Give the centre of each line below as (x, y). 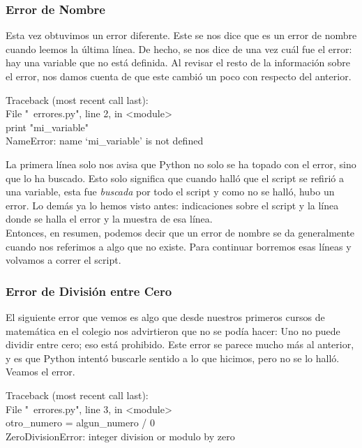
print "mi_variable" (47, 127)
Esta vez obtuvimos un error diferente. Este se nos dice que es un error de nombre (181, 35)
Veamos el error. (40, 372)
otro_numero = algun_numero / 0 (81, 423)
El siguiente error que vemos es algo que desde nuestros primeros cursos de (165, 316)
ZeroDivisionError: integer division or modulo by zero (120, 436)
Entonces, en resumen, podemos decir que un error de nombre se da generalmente (180, 232)
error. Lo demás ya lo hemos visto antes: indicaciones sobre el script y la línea (172, 205)
